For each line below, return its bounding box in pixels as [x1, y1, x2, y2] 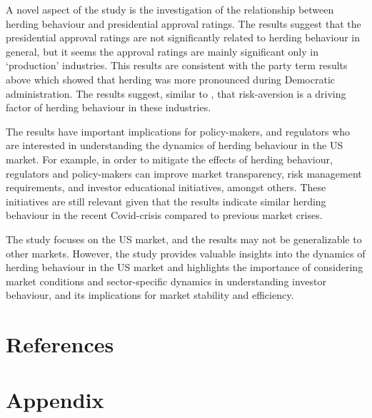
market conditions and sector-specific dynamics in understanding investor [6, 273, 327, 288]
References [6, 330, 114, 359]
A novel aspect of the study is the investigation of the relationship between [6, 2, 334, 16]
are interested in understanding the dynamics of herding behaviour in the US [6, 138, 343, 153]
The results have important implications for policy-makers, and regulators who [6, 123, 351, 138]
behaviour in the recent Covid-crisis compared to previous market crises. [6, 208, 323, 223]
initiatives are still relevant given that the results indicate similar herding [6, 193, 326, 208]
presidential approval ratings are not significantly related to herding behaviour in [6, 30, 361, 45]
